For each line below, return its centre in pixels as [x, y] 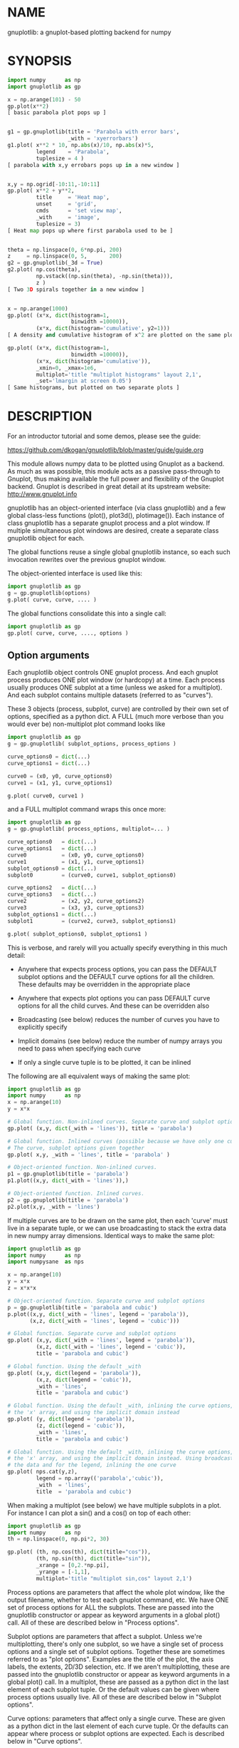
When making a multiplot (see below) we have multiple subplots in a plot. [115, 1505]
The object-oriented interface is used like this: [75, 573]
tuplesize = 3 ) [58, 224]
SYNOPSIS [40, 61]
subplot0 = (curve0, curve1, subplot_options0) [92, 875]
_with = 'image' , [68, 217]
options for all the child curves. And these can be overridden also [113, 1006]
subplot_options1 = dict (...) [52, 914]
